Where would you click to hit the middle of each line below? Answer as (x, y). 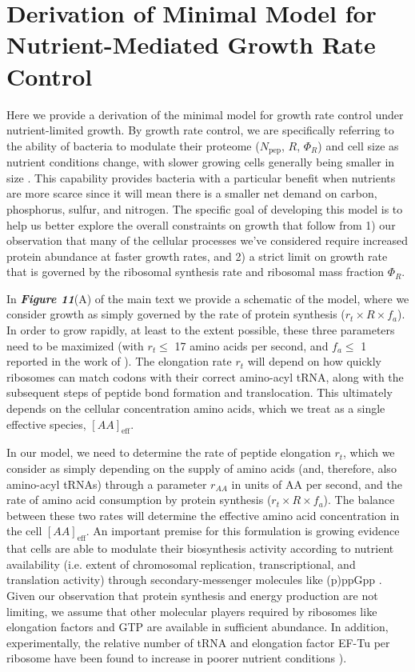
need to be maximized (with (75, 345)
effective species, (46, 424)
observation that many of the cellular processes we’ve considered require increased (207, 240)
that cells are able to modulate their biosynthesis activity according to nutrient (200, 548)
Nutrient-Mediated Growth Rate (191, 44)
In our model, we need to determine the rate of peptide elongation (169, 452)
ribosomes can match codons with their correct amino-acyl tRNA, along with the (205, 376)
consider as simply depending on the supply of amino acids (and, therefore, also (202, 468)
